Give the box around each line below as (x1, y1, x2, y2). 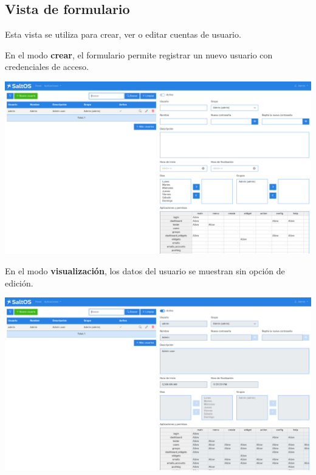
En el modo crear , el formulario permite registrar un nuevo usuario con (5, 48, 273, 61)
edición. (5, 276, 33, 289)
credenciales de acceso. (5, 60, 89, 73)
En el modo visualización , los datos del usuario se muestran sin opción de (5, 265, 285, 277)
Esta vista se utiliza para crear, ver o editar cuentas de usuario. (5, 28, 241, 41)
